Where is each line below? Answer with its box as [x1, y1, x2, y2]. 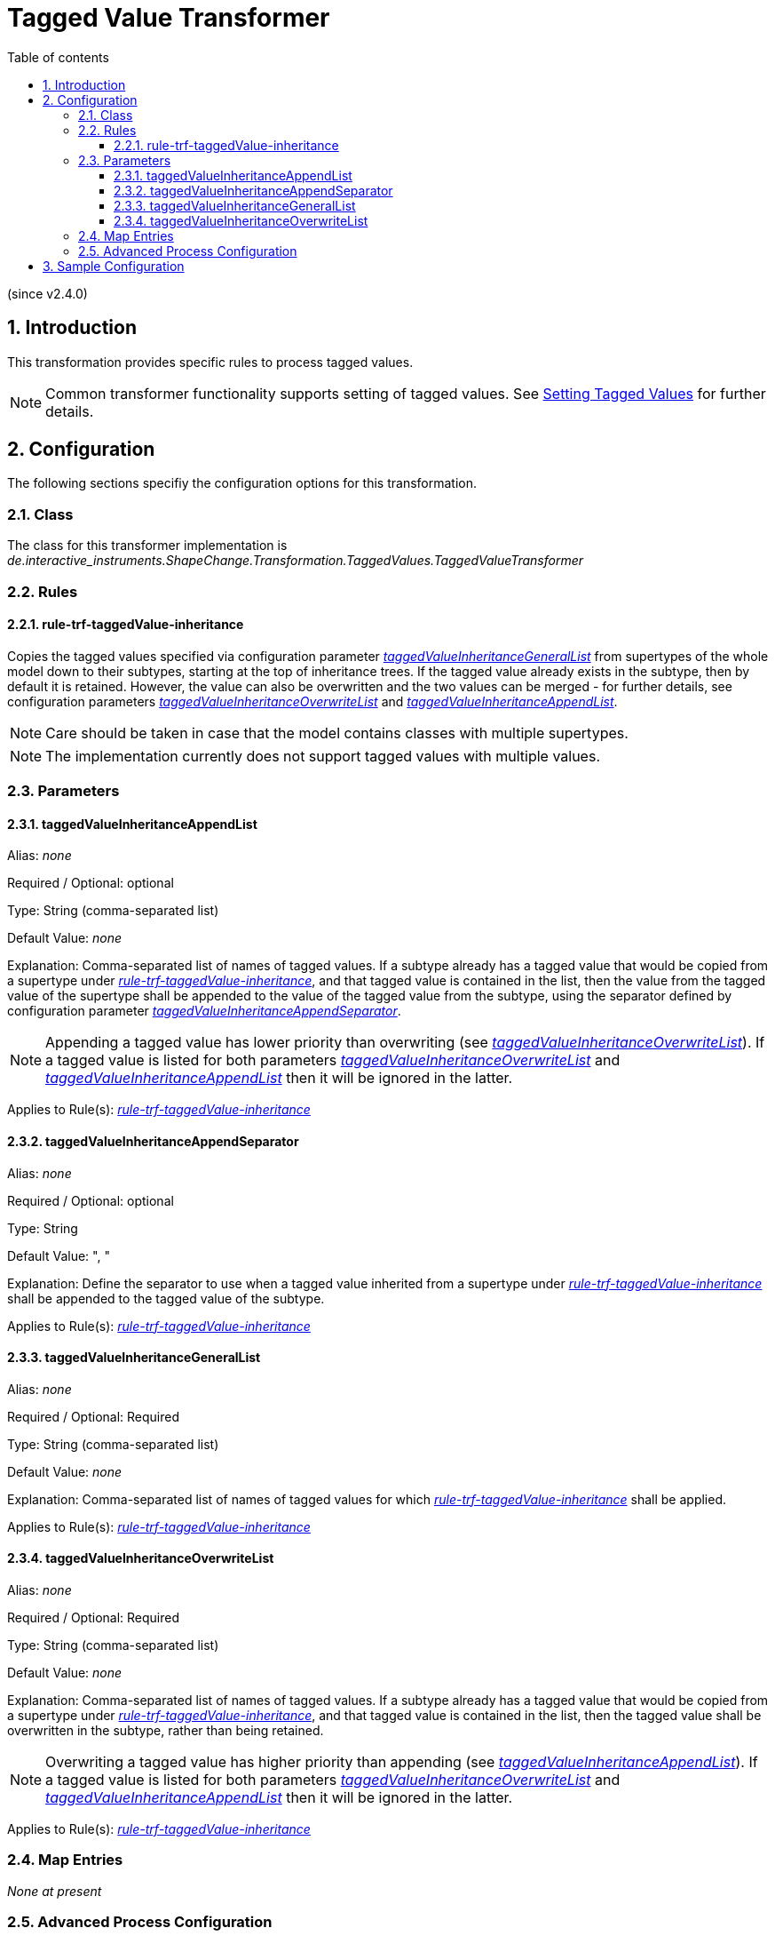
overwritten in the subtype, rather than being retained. [7, 1723, 324, 1739]
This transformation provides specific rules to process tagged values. [7, 354, 414, 370]
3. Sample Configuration [43, 258, 185, 274]
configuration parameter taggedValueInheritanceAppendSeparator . [7, 1003, 401, 1019]
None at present [7, 1883, 102, 1899]
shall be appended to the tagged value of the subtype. [7, 1290, 325, 1306]
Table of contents [7, 49, 109, 65]
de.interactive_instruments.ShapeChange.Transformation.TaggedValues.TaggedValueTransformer [7, 553, 584, 569]
